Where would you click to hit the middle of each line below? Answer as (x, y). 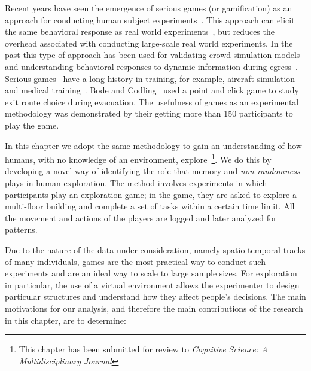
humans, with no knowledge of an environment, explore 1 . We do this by (138, 158)
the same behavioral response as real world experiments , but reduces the (140, 31)
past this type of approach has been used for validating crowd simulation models (153, 55)
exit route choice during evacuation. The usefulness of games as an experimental (152, 101)
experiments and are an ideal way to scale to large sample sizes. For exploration (151, 273)
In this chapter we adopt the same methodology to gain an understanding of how (153, 145)
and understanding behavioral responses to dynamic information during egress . (151, 66)
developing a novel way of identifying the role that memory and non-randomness (153, 171)
